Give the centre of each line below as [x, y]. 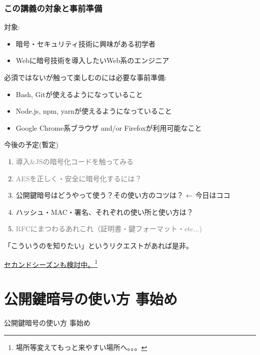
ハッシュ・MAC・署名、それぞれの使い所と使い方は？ [104, 212]
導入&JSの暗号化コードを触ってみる [74, 161]
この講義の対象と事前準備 [53, 8]
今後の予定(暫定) [31, 144]
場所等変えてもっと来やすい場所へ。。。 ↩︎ [81, 347]
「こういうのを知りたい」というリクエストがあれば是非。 [98, 245]
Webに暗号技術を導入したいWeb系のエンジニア [92, 60]
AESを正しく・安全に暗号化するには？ [79, 178]
